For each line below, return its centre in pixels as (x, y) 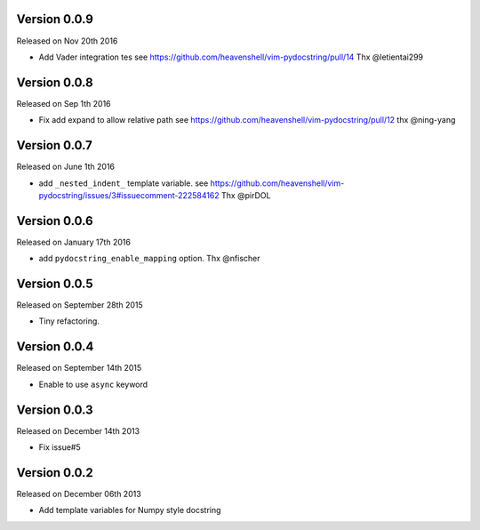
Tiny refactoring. (69, 321)
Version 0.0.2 (55, 473)
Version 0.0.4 (55, 347)
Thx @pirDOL (246, 195)
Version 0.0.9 (55, 19)
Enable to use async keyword (93, 384)
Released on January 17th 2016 (73, 242)
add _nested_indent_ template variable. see (124, 183)
